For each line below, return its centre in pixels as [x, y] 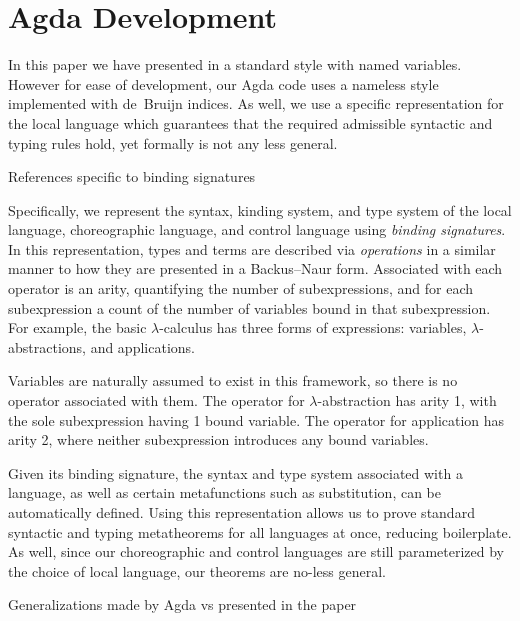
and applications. [142, 346]
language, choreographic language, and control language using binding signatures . [257, 229]
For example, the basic [77, 327]
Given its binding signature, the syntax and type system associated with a [235, 472]
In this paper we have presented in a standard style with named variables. [235, 64]
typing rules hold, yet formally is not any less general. [173, 142]
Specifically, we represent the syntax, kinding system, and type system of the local [260, 209]
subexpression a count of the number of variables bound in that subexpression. [249, 307]
